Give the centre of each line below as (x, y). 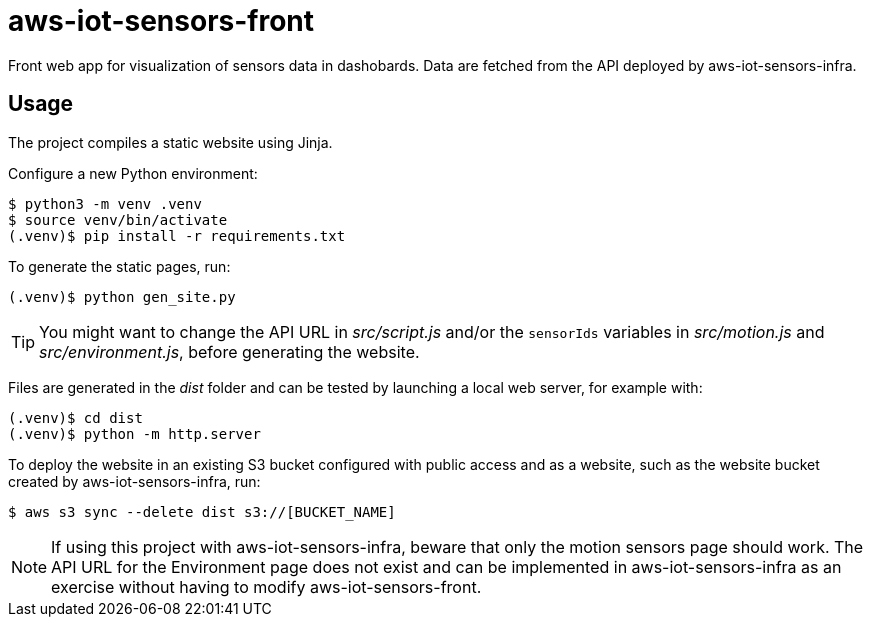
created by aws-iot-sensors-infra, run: (134, 481)
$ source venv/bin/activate (118, 219)
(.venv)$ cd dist (75, 417)
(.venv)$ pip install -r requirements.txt (177, 235)
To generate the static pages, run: (119, 266)
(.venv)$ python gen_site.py (122, 296)
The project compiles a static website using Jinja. (170, 142)
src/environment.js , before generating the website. (229, 351)
